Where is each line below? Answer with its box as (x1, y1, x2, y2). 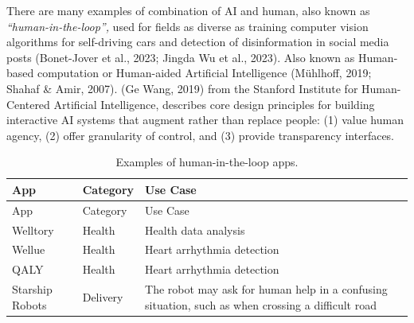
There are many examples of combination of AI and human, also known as (6, 2, 370, 18)
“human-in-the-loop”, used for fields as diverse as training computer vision (6, 18, 369, 34)
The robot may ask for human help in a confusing (145, 281, 388, 298)
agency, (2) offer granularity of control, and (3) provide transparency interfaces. (6, 126, 395, 143)
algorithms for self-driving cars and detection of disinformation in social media (6, 33, 389, 50)
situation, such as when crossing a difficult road (145, 296, 377, 313)
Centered (6, 95, 50, 112)
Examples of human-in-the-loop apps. (115, 154, 299, 170)
